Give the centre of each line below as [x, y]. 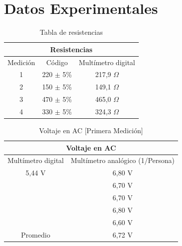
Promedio [36, 234]
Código [57, 62]
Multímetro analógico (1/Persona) [123, 160]
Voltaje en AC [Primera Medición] [91, 130]
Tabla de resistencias [71, 32]
